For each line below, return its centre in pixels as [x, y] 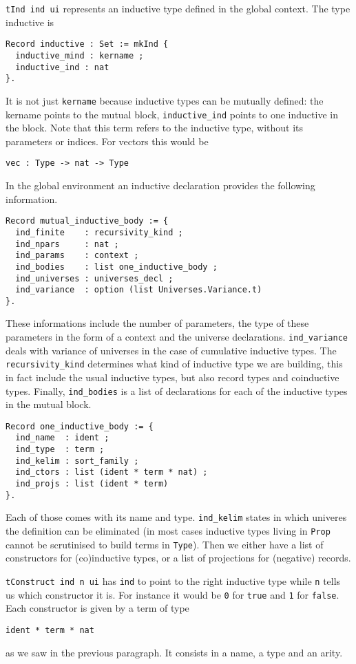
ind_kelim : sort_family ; [77, 461]
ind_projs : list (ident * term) [92, 484]
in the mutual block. [49, 404]
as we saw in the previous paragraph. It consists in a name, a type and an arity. [174, 652]
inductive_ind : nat [62, 67]
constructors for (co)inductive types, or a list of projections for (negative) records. [178, 558]
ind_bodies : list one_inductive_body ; [116, 267]
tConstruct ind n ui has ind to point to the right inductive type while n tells [173, 580]
